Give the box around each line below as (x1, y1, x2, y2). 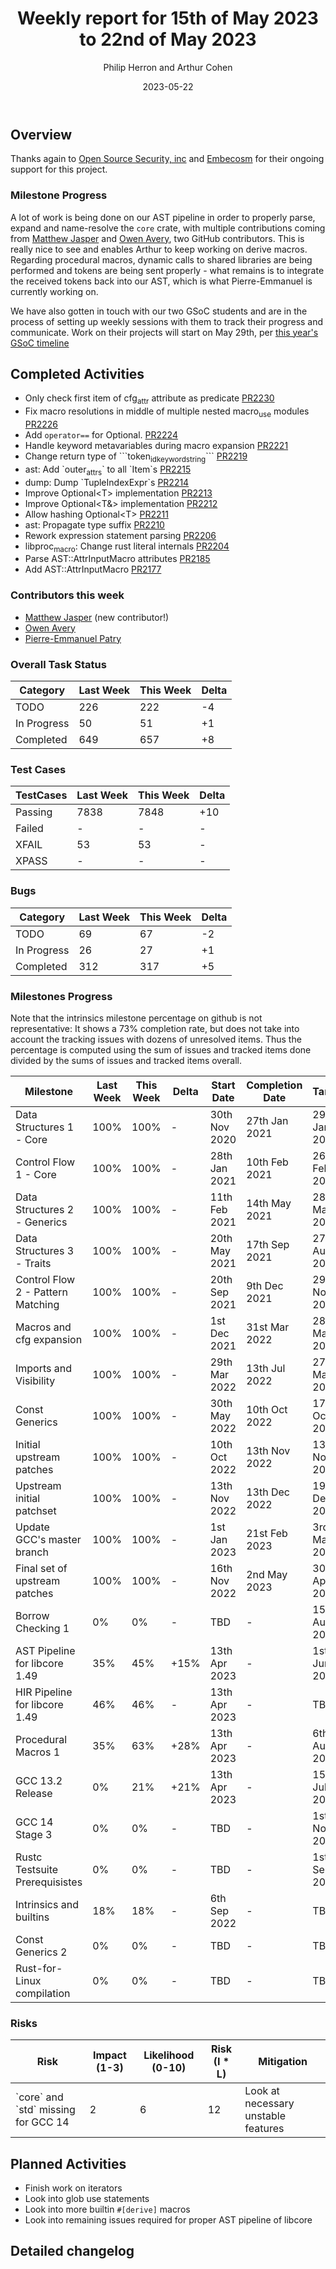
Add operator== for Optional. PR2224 (24, 429, 178, 441)
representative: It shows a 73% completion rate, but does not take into (10, 1022, 300, 1034)
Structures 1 (15, 1120, 75, 1134)
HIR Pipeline (15, 1685, 73, 1699)
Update (15, 1520, 50, 1534)
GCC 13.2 (15, 1773, 63, 1787)
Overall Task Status (10, 657, 107, 671)
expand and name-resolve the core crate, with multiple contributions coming (10, 222, 326, 234)
